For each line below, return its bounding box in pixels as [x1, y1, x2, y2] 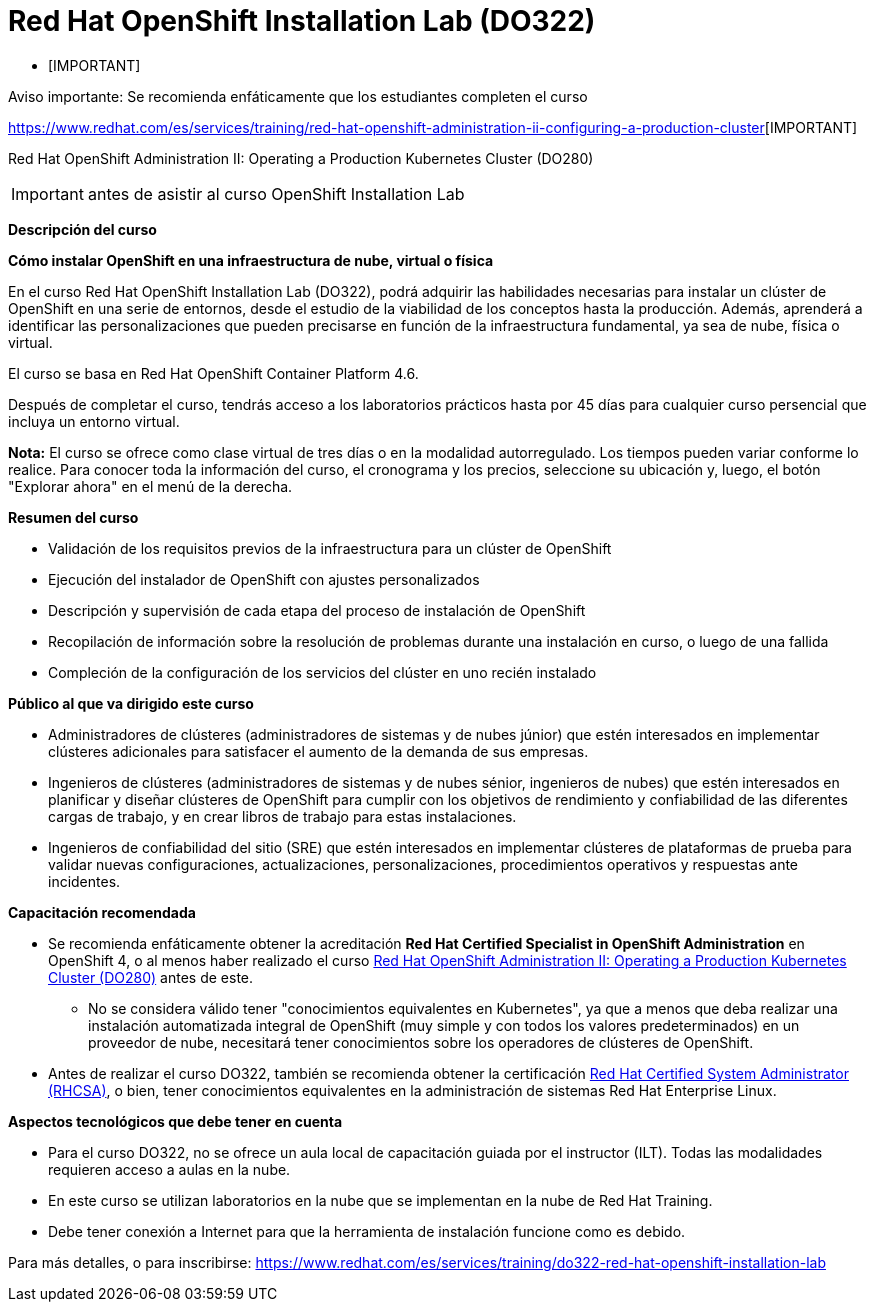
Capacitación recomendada [8, 903, 196, 921]
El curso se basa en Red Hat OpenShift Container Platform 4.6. [8, 364, 419, 382]
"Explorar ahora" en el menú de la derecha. [8, 477, 293, 495]
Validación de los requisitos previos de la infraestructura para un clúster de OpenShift [48, 539, 612, 557]
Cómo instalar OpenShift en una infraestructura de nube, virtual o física [8, 251, 494, 269]
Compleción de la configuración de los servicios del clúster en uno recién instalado [48, 663, 597, 681]
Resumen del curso [8, 508, 139, 526]
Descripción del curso [8, 220, 157, 238]
